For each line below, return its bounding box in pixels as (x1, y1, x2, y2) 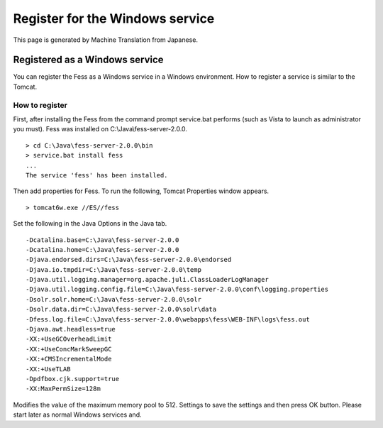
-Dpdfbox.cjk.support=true (26, 375, 120, 383)
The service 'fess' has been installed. (26, 171, 168, 179)
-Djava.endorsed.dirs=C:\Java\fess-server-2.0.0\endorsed (26, 256, 232, 264)
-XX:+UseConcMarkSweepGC (26, 345, 112, 353)
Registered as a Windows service (13, 54, 164, 66)
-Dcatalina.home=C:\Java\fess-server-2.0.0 (26, 246, 179, 253)
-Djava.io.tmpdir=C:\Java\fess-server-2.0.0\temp (26, 265, 202, 273)
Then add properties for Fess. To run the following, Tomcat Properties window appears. (13, 187, 270, 195)
